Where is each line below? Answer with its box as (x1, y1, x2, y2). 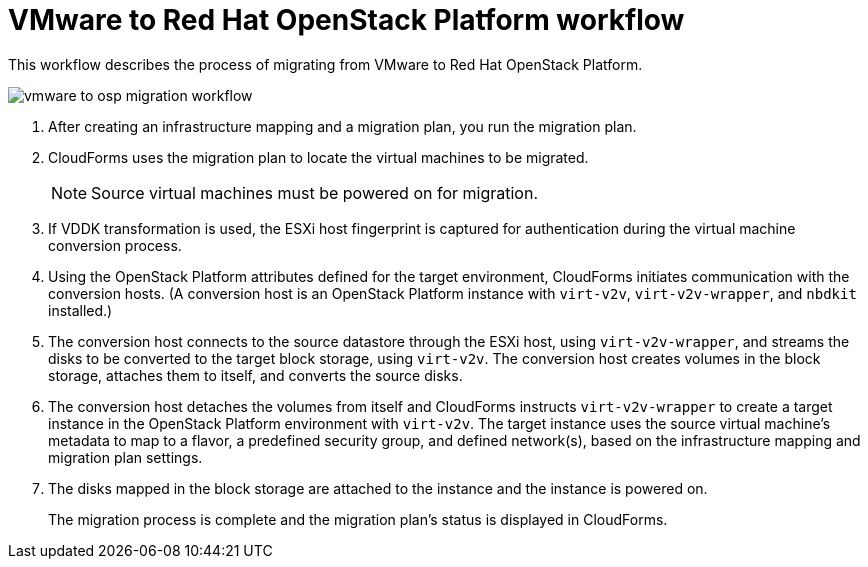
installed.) (48, 301, 113, 319)
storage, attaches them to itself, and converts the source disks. (48, 366, 463, 384)
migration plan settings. (48, 448, 203, 466)
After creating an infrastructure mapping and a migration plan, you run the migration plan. (48, 117, 637, 135)
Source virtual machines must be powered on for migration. (91, 182, 538, 203)
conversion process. (48, 236, 182, 254)
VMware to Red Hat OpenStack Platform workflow (8, 3, 685, 37)
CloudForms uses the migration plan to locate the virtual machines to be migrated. (48, 148, 589, 166)
